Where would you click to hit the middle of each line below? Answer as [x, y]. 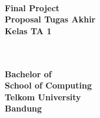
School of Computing [49, 85]
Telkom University [43, 96]
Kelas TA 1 [28, 30]
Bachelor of [28, 73]
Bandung [24, 108]
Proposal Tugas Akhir [50, 19]
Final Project [32, 7]
